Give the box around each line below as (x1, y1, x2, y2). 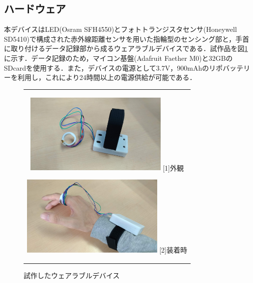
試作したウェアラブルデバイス (24, 270, 120, 280)
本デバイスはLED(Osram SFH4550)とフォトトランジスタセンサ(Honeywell (4, 24, 237, 34)
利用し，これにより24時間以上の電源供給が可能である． (17, 72, 197, 82)
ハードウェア (4, 1, 66, 16)
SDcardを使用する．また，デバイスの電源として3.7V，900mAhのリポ (4, 62, 223, 73)
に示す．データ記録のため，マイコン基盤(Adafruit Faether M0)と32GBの (4, 52, 233, 63)
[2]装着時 (159, 244, 188, 255)
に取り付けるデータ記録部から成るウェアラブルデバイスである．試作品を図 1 (4, 43, 248, 53)
